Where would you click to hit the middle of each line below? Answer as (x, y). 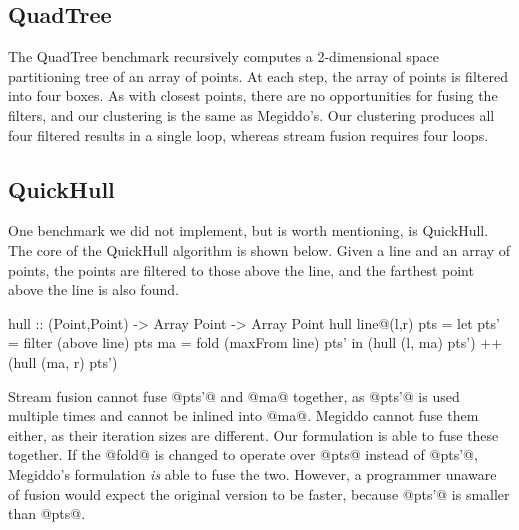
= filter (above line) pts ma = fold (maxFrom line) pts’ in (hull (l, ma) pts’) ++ (255, 342)
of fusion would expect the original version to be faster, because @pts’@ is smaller (259, 493)
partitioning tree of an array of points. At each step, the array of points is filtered (258, 75)
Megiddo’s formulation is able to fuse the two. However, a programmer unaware (252, 473)
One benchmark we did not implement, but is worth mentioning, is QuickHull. (248, 230)
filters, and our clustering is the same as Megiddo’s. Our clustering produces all (251, 114)
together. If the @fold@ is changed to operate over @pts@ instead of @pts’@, (243, 454)
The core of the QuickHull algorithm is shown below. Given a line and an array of (259, 249)
